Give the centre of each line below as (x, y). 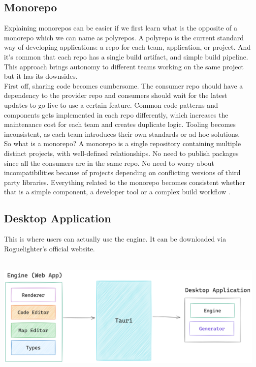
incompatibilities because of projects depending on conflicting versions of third (122, 172)
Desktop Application (58, 218)
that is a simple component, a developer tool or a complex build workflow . (117, 192)
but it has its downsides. (41, 76)
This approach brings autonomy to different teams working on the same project (124, 66)
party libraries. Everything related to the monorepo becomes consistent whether (125, 182)
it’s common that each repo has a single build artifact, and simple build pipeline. (126, 56)
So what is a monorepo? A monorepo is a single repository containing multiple (123, 143)
